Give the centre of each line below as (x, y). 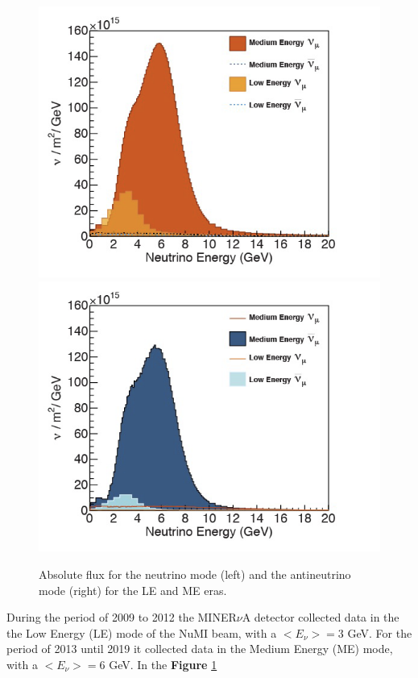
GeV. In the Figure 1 (163, 664)
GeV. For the (380, 632)
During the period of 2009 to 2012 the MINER (122, 617)
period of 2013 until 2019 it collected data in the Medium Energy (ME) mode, (200, 649)
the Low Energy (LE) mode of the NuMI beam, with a (142, 632)
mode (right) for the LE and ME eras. (133, 590)
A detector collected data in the (321, 617)
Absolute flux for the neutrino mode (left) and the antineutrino (195, 574)
